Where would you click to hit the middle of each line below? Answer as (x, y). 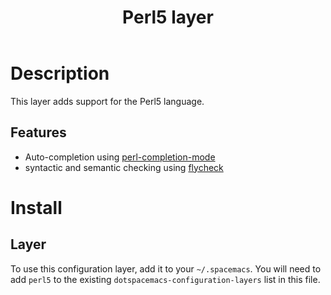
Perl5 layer (168, 17)
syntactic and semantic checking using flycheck (124, 167)
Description (60, 73)
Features (38, 132)
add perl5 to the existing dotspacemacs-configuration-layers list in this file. (165, 279)
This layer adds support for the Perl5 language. (107, 101)
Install (36, 207)
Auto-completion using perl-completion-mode (120, 157)
